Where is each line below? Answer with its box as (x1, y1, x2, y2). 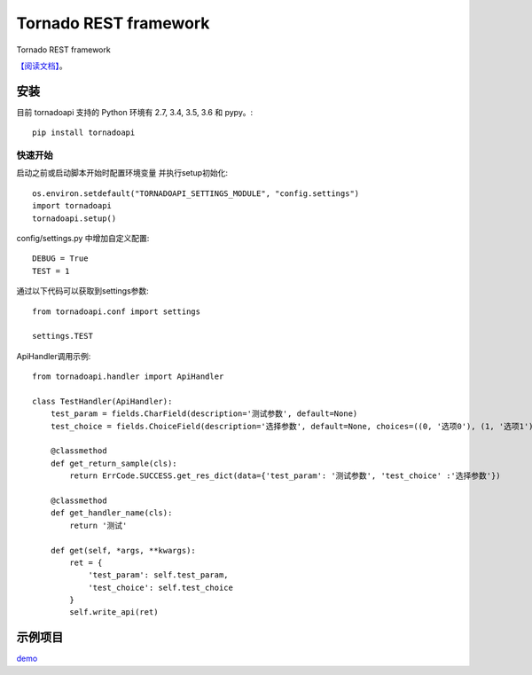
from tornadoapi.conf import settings (32, 306, 201, 317)
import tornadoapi (32, 200, 113, 211)
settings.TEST (32, 331, 93, 341)
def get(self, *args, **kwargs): (50, 545, 197, 555)
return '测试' (69, 520, 128, 530)
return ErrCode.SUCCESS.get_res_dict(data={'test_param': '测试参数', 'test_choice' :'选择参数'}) (69, 471, 501, 481)
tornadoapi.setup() (32, 213, 117, 224)
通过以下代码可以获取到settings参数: (16, 286, 150, 296)
